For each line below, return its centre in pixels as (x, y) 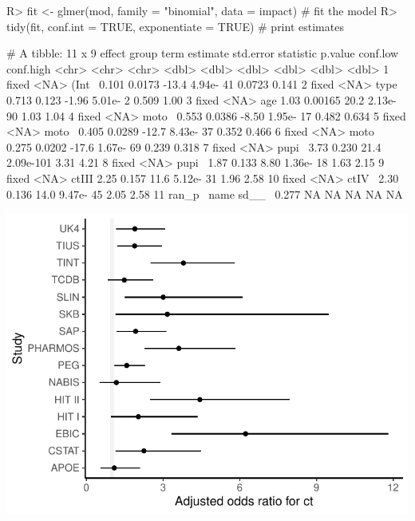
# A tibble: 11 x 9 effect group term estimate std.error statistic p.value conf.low (203, 53)
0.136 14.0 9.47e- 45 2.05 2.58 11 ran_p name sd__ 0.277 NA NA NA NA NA (205, 193)
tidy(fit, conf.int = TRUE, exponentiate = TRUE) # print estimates (175, 26)
